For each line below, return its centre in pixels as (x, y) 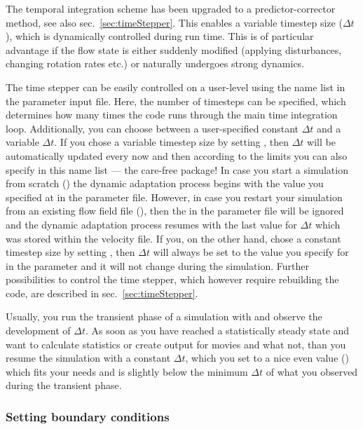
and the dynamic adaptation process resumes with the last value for (151, 224)
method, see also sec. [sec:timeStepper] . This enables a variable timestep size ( (174, 22)
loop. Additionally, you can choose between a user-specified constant (152, 128)
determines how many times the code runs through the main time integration (172, 115)
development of (38, 331)
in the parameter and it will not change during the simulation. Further (157, 265)
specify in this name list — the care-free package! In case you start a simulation (177, 169)
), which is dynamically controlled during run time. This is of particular (160, 36)
